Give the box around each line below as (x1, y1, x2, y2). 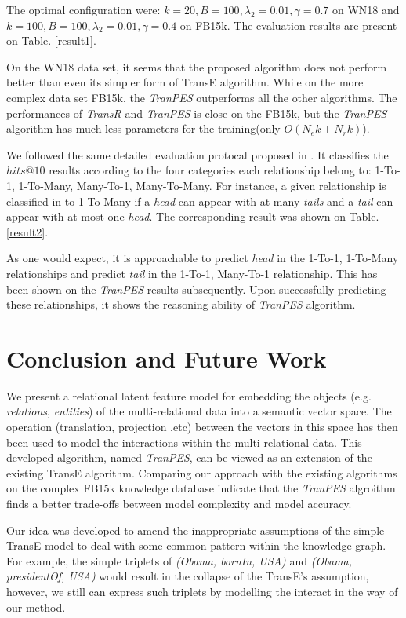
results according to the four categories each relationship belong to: (49, 162, 372, 178)
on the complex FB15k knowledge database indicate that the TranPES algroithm (6, 480, 396, 496)
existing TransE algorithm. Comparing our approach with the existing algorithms (6, 464, 397, 481)
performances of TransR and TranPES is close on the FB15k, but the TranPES (6, 104, 387, 121)
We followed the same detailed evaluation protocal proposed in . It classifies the (6, 146, 389, 163)
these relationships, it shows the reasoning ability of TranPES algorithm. (6, 296, 356, 313)
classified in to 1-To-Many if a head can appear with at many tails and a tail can (6, 192, 393, 209)
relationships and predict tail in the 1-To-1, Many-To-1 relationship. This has (6, 265, 378, 281)
